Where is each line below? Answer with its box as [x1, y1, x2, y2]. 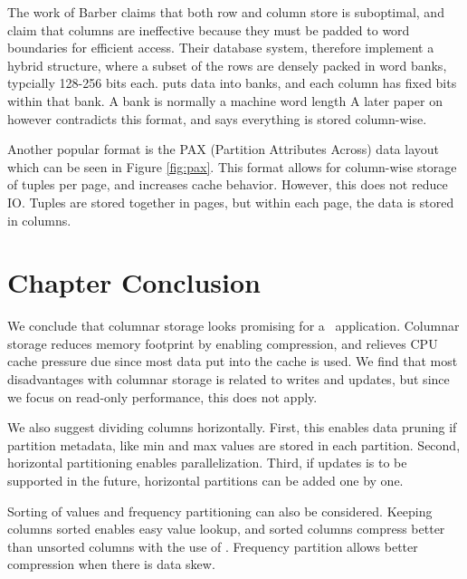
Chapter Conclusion [7, 264, 262, 301]
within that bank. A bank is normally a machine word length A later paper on [7, 91, 443, 110]
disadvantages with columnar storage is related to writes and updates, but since [7, 370, 450, 389]
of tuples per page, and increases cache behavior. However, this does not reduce [7, 175, 448, 194]
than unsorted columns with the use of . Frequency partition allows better [7, 536, 418, 555]
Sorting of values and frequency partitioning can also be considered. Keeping [7, 501, 433, 520]
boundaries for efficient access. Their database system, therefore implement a [7, 38, 434, 57]
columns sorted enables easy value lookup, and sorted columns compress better [7, 519, 445, 538]
